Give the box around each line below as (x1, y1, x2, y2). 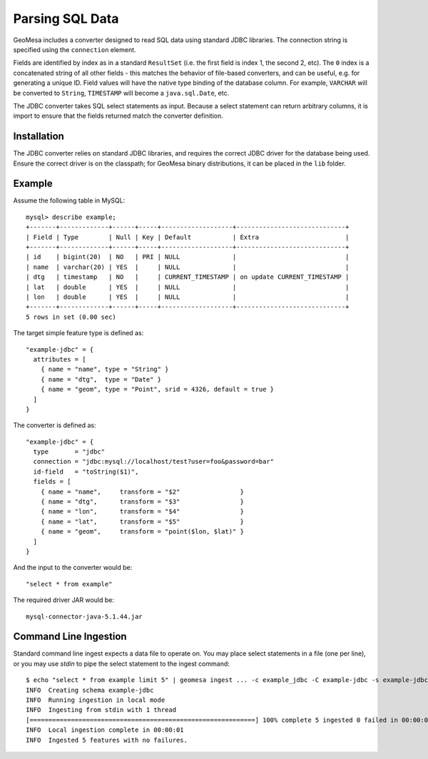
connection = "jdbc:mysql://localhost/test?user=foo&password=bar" (33, 457, 275, 466)
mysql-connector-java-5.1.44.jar (26, 612, 143, 621)
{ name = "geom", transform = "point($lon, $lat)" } (40, 528, 244, 536)
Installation (13, 131, 64, 143)
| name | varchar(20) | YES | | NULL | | (26, 263, 350, 271)
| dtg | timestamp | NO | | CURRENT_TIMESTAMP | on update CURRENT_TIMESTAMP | (26, 273, 350, 281)
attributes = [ (33, 355, 86, 363)
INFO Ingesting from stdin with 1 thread (26, 706, 177, 714)
